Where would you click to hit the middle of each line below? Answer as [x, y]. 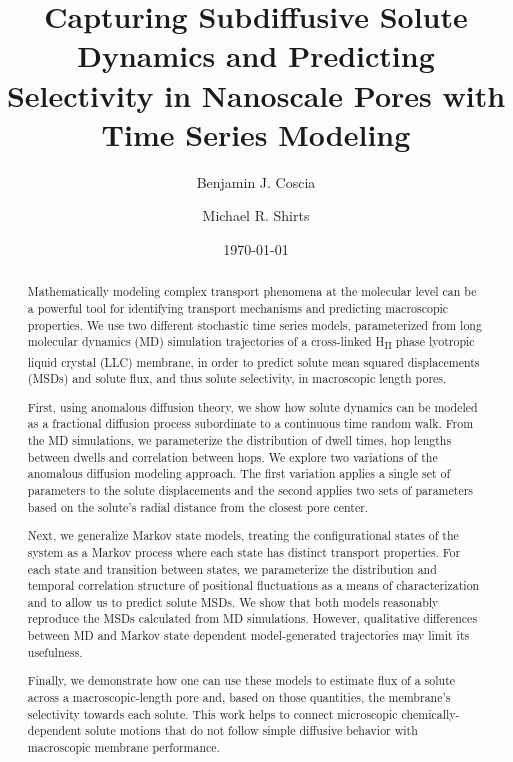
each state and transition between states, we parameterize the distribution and [232, 568]
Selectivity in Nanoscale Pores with [256, 94]
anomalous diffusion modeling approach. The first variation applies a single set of [239, 473]
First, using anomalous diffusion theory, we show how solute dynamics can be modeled [252, 406]
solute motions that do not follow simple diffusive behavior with [251, 730]
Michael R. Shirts [256, 215]
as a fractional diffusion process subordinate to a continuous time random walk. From [250, 423]
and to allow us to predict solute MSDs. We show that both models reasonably [233, 601]
